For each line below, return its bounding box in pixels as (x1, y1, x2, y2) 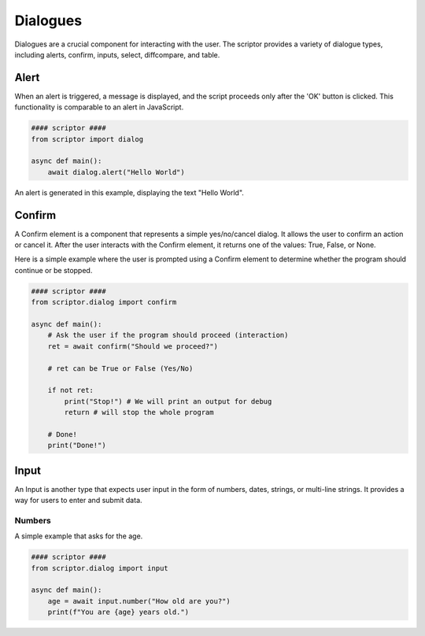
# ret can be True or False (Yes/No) (47, 364, 194, 373)
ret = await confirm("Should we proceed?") (47, 342, 218, 350)
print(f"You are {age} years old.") (47, 608, 189, 617)
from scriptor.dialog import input (31, 564, 168, 572)
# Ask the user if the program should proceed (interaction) (47, 331, 289, 340)
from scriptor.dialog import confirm (31, 298, 177, 307)
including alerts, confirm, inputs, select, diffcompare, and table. (14, 50, 220, 59)
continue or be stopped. (14, 265, 93, 275)
